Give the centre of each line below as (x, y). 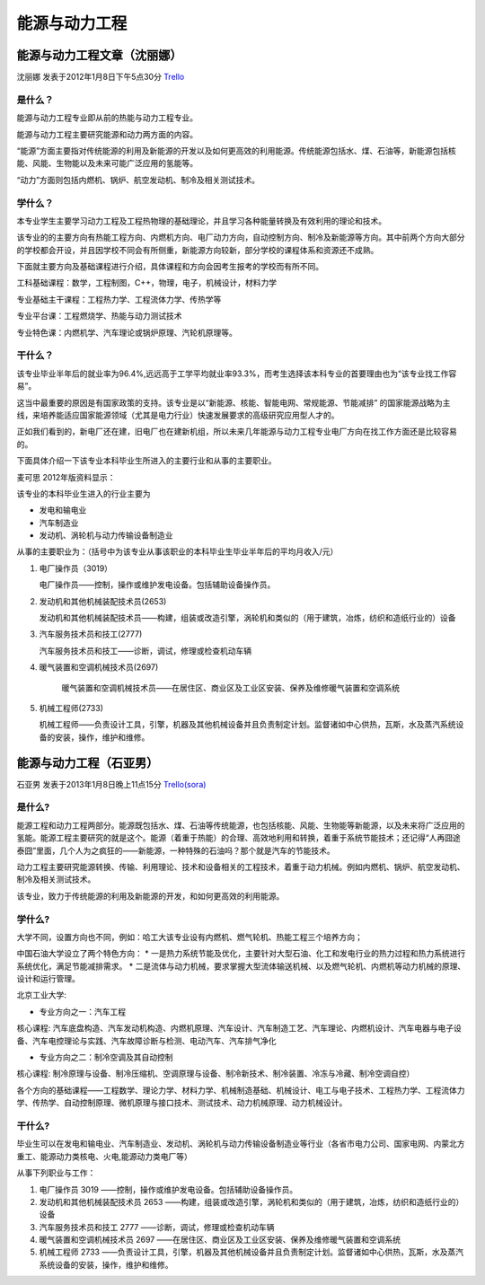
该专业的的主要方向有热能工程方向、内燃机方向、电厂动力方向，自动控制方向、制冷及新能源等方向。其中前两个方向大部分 (241, 237)
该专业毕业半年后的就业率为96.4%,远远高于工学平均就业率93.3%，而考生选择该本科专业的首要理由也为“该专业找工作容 (237, 374)
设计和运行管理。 (48, 979)
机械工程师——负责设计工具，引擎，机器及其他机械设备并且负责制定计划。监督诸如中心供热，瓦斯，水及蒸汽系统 (247, 725)
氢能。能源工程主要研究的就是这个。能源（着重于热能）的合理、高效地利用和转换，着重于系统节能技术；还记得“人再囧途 (239, 838)
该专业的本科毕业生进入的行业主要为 (84, 493)
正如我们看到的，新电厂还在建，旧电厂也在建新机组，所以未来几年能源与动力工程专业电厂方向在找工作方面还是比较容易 (237, 432)
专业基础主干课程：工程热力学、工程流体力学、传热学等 (119, 299)
